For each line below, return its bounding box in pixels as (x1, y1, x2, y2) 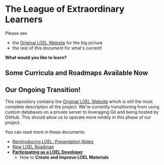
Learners (5, 14, 43, 25)
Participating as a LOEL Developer (12, 149, 83, 155)
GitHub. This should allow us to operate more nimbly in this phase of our (5, 114, 151, 120)
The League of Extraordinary (5, 3, 125, 15)
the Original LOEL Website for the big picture (12, 39, 103, 45)
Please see (5, 30, 27, 36)
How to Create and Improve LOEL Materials (19, 154, 109, 161)
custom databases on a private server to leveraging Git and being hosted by (5, 109, 159, 115)
